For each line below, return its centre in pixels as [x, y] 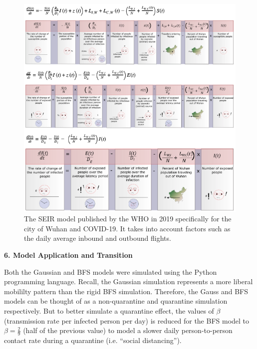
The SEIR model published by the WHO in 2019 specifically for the [128, 219]
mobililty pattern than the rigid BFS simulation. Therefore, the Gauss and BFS [126, 291]
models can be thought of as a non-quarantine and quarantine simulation [116, 301]
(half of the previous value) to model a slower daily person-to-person [128, 330]
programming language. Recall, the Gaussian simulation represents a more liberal [128, 281]
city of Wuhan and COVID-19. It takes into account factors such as [127, 228]
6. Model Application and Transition [68, 255]
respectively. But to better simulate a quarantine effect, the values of [109, 310]
